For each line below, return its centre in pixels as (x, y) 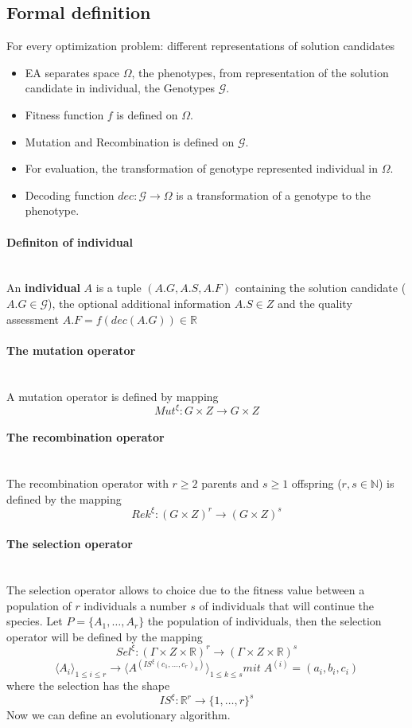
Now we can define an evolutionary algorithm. (119, 715)
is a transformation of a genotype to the (274, 195)
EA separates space (72, 72)
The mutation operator (71, 350)
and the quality (315, 303)
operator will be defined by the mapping (105, 636)
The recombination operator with (87, 483)
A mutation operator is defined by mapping (113, 396)
